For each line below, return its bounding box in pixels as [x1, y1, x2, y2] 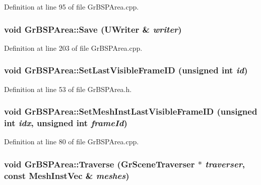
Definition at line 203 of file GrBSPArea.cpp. [4, 42, 143, 53]
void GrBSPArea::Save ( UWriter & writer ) [4, 23, 182, 35]
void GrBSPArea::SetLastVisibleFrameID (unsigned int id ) [4, 64, 248, 76]
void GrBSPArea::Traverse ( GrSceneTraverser [4, 157, 195, 170]
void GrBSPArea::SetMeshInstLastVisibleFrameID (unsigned [4, 105, 257, 118]
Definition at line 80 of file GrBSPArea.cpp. [4, 136, 139, 147]
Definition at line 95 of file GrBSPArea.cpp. [4, 2, 139, 12]
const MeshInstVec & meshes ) [4, 169, 129, 181]
